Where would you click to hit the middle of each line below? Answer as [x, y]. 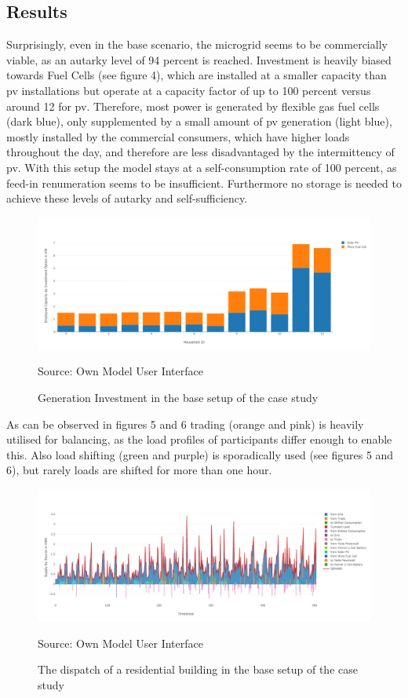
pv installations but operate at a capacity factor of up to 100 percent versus [189, 90]
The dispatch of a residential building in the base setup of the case [198, 669]
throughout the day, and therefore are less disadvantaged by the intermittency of [200, 152]
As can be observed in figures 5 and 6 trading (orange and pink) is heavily [185, 424]
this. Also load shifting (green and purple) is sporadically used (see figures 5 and [200, 454]
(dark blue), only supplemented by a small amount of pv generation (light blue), [199, 121]
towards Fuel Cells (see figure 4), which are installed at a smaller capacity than [197, 75]
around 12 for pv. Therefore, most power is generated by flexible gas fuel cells [193, 106]
